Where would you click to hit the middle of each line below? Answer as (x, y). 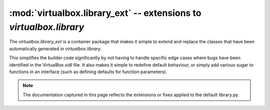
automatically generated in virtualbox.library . (55, 49)
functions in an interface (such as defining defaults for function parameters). (88, 72)
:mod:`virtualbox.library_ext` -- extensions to (105, 13)
